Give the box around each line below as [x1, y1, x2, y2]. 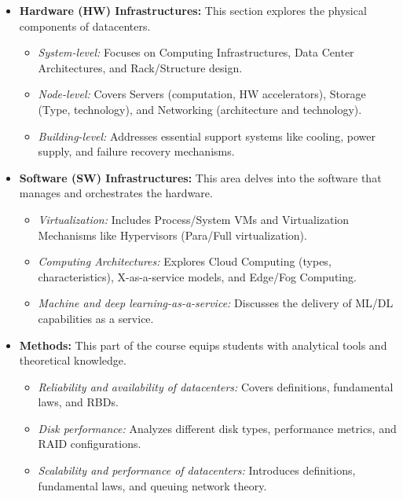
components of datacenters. [19, 17, 151, 34]
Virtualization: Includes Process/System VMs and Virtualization [38, 211, 350, 227]
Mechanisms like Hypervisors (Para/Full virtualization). [38, 226, 307, 243]
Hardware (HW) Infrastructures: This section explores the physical [19, 2, 367, 18]
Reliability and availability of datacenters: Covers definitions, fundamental [38, 378, 394, 394]
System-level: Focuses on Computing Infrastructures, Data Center [38, 44, 354, 61]
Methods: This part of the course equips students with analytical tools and [19, 336, 387, 353]
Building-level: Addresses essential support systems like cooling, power [38, 127, 376, 144]
